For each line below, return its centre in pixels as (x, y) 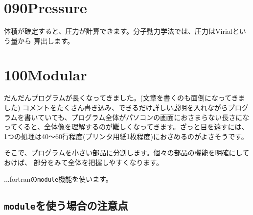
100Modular (46, 74)
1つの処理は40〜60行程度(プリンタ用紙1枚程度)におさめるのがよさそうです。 (126, 136)
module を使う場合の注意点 (66, 205)
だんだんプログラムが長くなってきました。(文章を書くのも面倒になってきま (125, 98)
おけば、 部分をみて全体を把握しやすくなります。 (84, 162)
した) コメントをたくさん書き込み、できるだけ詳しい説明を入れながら (116, 107)
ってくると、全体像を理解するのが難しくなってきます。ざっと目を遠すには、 (126, 127)
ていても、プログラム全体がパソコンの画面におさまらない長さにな (144, 117)
